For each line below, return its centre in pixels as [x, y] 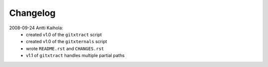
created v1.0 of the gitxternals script [67, 42]
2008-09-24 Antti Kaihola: [36, 28]
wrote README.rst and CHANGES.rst [65, 48]
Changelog [32, 13]
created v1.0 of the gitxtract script [64, 34]
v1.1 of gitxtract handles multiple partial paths [75, 56]
